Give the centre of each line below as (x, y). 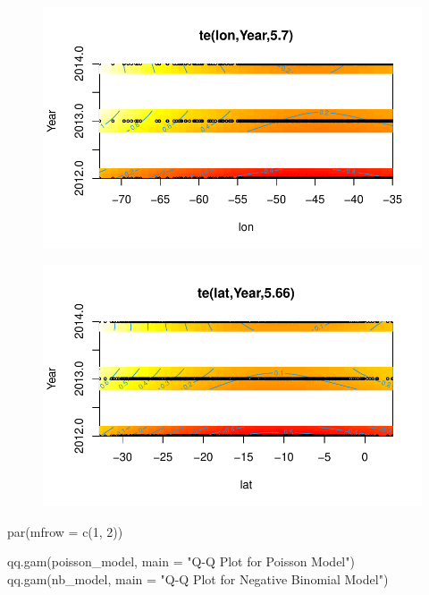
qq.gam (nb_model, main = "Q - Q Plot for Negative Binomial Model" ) (198, 579)
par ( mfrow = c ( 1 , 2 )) (65, 531)
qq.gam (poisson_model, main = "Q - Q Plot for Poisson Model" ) (181, 561)
